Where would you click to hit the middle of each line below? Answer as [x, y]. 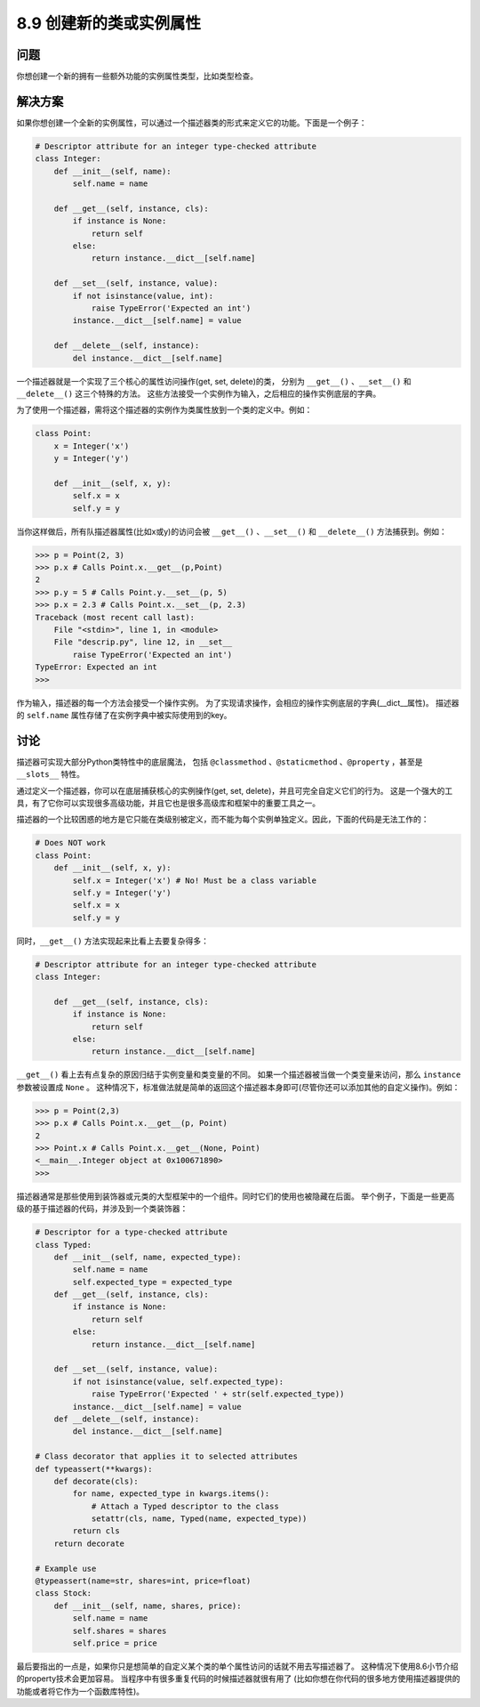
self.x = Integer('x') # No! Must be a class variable [195, 880]
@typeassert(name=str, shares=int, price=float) [143, 1581]
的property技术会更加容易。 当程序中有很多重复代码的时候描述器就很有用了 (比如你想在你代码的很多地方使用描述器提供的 [238, 1679]
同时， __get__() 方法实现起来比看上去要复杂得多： [112, 941]
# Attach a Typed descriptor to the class [185, 1506]
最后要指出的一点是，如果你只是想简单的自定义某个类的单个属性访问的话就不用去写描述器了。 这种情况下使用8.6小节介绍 [237, 1666]
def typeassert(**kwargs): [94, 1469]
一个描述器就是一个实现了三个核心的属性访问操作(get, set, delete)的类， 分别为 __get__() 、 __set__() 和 [214, 381]
